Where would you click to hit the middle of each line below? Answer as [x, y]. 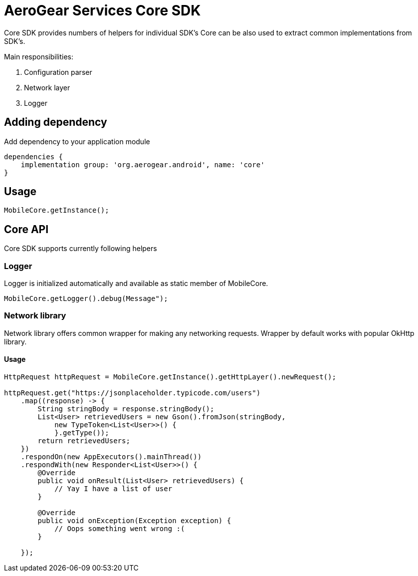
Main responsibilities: [39, 56]
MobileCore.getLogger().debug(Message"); [86, 299]
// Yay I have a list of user [113, 489]
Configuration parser [58, 72]
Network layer [47, 87]
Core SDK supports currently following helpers [81, 249]
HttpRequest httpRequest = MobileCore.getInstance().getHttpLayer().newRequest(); [170, 377]
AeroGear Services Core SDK [103, 10]
